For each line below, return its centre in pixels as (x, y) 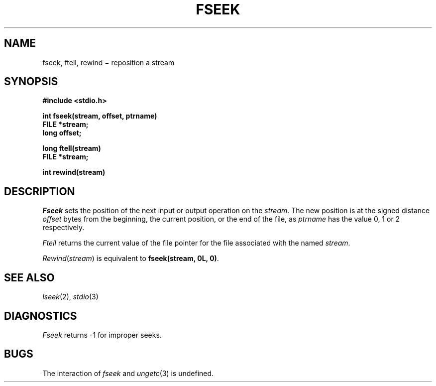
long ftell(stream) (72, 148)
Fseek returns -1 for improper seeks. (102, 335)
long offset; (62, 133)
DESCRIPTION (40, 191)
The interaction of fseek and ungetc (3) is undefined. (128, 373)
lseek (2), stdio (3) (70, 297)
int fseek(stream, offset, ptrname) (100, 116)
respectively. (63, 228)
